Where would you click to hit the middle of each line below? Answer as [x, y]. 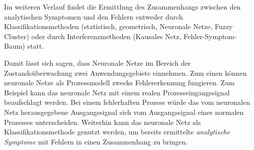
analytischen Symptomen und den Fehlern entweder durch [94, 16]
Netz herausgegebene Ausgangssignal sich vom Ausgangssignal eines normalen [124, 112]
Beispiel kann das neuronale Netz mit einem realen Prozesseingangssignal [117, 92]
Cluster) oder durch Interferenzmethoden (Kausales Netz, [93, 36]
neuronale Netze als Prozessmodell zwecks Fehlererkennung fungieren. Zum [119, 83]
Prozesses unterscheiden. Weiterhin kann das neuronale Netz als [103, 122]
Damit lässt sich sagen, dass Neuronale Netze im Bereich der [98, 62]
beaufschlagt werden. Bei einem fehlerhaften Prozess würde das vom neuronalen [127, 102]
